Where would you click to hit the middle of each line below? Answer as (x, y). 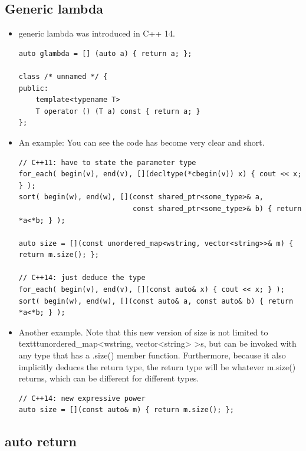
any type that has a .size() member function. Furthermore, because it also (152, 355)
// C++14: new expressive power (82, 398)
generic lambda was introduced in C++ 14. (97, 33)
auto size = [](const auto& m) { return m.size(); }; (126, 410)
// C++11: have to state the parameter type (107, 162)
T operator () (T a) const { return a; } (118, 111)
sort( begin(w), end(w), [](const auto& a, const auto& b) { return (156, 301)
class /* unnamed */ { (63, 76)
